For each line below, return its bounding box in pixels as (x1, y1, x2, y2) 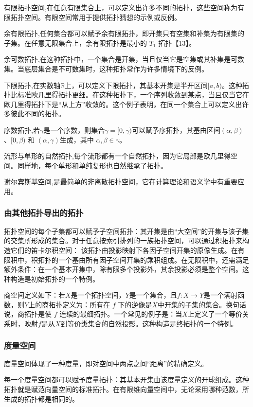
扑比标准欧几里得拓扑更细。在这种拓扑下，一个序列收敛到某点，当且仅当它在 (4, 89, 249, 100)
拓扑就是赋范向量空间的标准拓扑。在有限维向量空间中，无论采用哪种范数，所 (4, 384, 249, 394)
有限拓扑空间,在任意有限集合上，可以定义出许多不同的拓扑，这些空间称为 (4, 2, 237, 12)
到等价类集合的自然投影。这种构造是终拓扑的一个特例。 (60, 319, 238, 329)
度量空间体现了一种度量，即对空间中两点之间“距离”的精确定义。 (4, 358, 208, 368)
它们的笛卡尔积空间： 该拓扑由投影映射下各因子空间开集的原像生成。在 (10, 245, 238, 255)
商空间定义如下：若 (4, 290, 65, 300)
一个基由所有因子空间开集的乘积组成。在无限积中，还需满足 (58, 254, 249, 265)
